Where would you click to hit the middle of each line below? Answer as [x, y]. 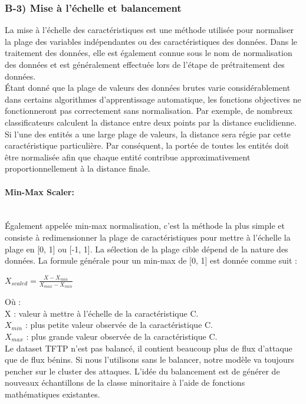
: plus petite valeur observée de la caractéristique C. [119, 325]
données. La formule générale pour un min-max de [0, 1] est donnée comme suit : [151, 260]
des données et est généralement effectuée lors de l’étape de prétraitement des [145, 64]
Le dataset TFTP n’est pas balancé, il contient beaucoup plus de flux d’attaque [149, 348]
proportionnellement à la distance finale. [78, 168]
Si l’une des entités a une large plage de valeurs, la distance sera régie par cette [148, 134]
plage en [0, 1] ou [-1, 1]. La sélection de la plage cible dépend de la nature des [147, 249]
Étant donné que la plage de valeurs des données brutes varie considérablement [148, 88]
